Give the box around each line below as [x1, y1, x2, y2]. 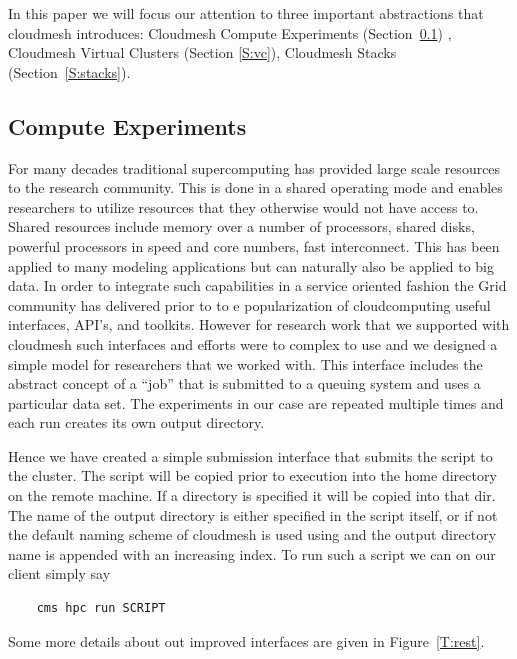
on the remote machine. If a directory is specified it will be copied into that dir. [8, 485, 496, 506]
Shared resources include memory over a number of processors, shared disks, [8, 216, 475, 237]
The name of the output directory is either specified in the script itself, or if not [8, 504, 498, 525]
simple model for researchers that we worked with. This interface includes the [8, 353, 483, 374]
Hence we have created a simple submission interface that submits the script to [8, 445, 493, 466]
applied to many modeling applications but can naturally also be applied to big [8, 255, 494, 276]
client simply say [8, 563, 111, 584]
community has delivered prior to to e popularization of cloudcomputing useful [8, 294, 491, 315]
